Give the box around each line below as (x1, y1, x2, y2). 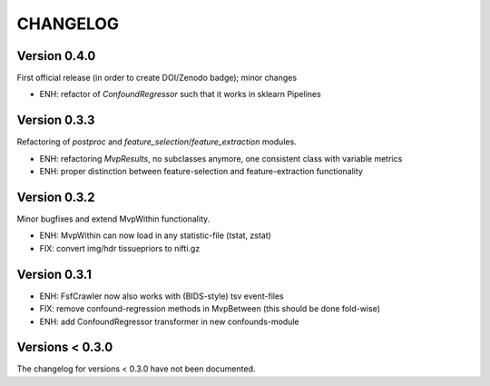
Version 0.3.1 (16, 266, 93, 282)
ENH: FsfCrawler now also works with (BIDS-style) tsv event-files (39, 291, 285, 302)
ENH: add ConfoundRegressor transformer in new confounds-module (39, 316, 299, 327)
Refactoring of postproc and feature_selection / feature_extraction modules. (16, 136, 297, 147)
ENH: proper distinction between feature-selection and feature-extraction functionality (39, 166, 363, 177)
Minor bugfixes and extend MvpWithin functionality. (16, 213, 211, 224)
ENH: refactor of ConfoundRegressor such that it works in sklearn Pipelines (39, 89, 321, 100)
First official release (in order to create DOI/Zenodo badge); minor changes (16, 73, 298, 84)
